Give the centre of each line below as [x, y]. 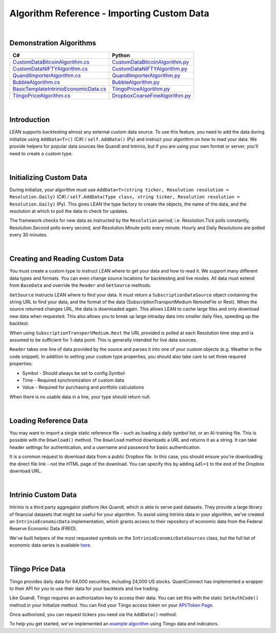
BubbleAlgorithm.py [136, 82]
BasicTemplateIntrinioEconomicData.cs [60, 89]
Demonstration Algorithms [53, 43]
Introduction [30, 120]
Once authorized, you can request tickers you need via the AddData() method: [93, 615]
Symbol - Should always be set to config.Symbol [74, 373]
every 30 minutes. [29, 235]
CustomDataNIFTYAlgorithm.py [149, 69]
